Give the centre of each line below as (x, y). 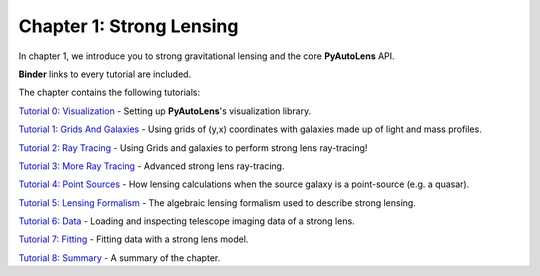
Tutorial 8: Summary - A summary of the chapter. (119, 257)
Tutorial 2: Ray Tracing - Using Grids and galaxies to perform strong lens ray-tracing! (193, 147)
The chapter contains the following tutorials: (109, 92)
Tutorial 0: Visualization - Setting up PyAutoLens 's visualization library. (165, 111)
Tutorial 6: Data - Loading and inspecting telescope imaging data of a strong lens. (186, 221)
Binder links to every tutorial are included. (105, 74)
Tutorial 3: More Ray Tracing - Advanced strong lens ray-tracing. (151, 166)
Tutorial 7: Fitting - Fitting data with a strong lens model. (133, 239)
